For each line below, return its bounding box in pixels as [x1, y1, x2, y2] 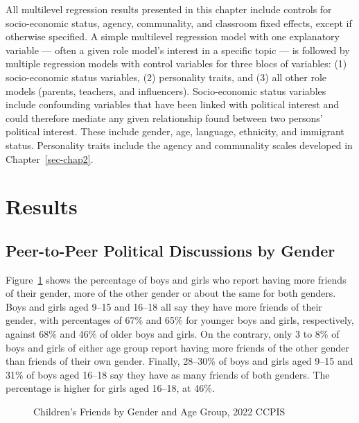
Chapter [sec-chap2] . [6, 151, 94, 166]
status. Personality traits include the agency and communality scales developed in [6, 137, 353, 152]
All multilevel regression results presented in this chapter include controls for [6, 2, 332, 16]
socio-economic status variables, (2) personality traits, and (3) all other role [6, 69, 327, 84]
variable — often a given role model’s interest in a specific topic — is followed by [6, 42, 350, 57]
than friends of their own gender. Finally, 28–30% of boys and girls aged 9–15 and [6, 354, 353, 368]
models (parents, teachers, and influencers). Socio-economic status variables [6, 83, 326, 98]
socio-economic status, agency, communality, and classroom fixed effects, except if [6, 15, 352, 30]
